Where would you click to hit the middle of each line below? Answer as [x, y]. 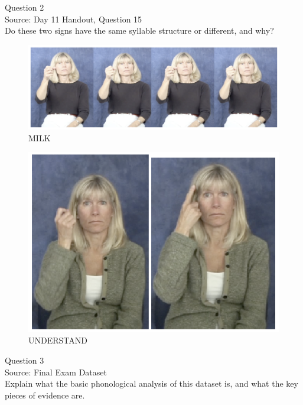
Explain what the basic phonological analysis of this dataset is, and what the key [151, 383]
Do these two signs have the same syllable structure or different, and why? [139, 30]
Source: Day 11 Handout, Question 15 [74, 19]
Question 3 [25, 360]
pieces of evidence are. [45, 395]
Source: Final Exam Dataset [56, 372]
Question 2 [25, 7]
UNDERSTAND [58, 340]
